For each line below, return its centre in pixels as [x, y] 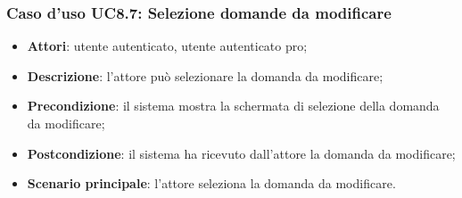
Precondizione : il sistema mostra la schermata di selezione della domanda [233, 106]
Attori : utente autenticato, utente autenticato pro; [167, 46]
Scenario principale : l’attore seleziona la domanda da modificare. [211, 183]
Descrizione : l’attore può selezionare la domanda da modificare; [205, 75]
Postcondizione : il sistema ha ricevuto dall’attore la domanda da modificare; [241, 153]
